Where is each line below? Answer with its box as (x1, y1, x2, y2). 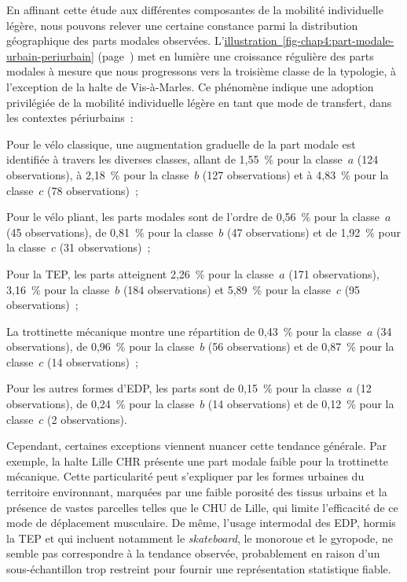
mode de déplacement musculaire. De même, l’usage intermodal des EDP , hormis (6, 514, 396, 531)
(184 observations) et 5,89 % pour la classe (123, 281, 331, 297)
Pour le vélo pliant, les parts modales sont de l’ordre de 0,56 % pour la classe (6, 208, 379, 225)
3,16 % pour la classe (6, 281, 110, 297)
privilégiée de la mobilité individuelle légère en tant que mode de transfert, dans (6, 94, 392, 110)
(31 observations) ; (59, 239, 151, 256)
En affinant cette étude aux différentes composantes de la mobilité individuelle (6, 2, 383, 17)
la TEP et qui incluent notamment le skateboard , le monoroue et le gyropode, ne (6, 529, 393, 546)
